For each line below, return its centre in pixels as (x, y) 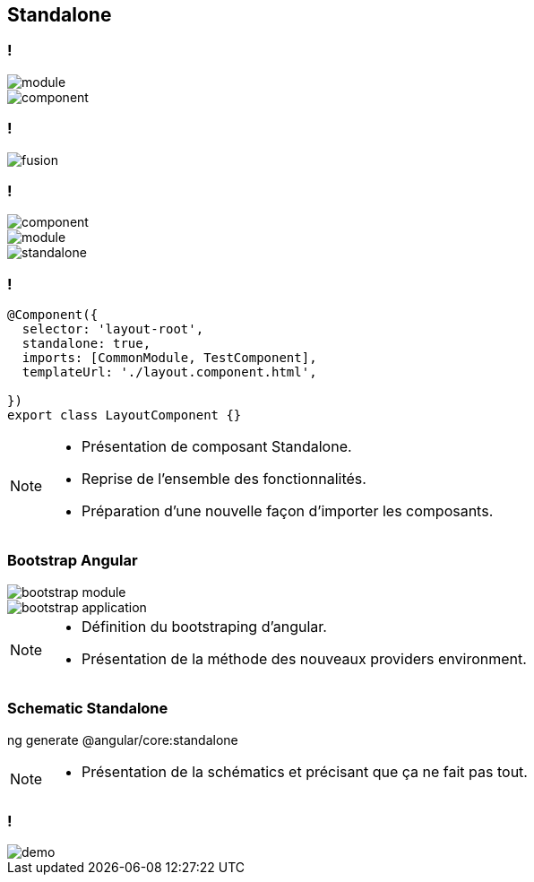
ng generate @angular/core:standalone (123, 739)
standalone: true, (86, 344)
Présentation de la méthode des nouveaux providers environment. (304, 658)
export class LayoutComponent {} (125, 415)
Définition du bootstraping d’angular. (204, 626)
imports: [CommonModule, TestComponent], (169, 358)
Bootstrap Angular (73, 561)
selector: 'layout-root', (113, 329)
